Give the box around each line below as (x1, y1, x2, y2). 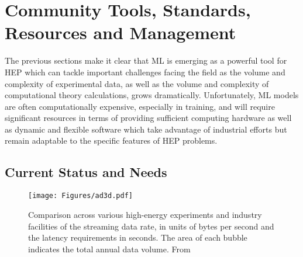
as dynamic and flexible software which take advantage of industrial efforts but (5, 123, 287, 135)
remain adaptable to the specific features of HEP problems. (5, 134, 218, 147)
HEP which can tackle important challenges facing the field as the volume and (5, 65, 285, 78)
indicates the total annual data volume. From (28, 242, 191, 255)
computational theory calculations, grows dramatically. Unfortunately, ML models (5, 89, 299, 101)
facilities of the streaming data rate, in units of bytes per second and (28, 220, 274, 232)
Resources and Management (5, 20, 236, 44)
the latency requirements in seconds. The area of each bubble (28, 231, 247, 244)
